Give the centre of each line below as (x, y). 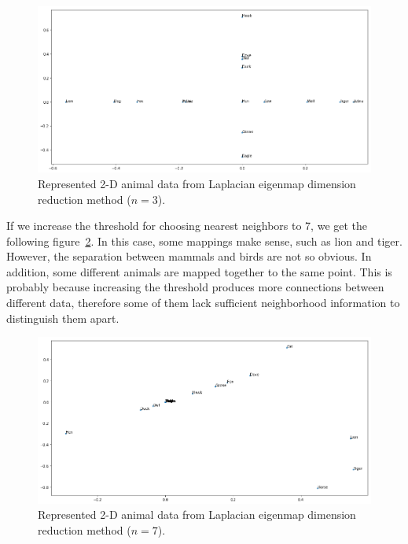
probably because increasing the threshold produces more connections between (195, 287)
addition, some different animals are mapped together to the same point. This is (199, 271)
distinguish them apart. (63, 318)
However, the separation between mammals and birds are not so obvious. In (189, 256)
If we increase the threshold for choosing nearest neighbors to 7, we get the (187, 226)
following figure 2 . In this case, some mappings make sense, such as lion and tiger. (204, 241)
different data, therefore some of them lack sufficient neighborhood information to (203, 303)
